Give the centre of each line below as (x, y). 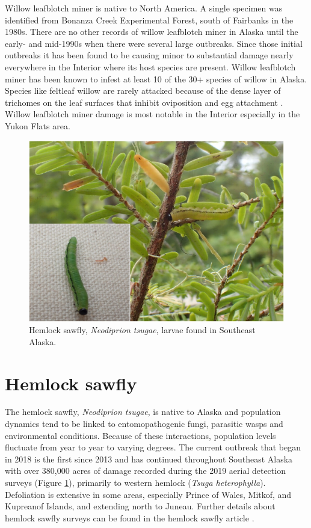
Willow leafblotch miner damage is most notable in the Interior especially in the (152, 114)
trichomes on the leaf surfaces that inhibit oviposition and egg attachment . (144, 102)
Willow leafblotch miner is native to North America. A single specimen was (144, 8)
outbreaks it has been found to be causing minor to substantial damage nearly (149, 55)
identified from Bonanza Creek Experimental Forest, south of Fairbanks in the (149, 20)
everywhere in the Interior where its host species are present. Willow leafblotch (150, 66)
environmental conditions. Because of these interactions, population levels (140, 435)
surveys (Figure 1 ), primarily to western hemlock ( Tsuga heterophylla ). (135, 483)
